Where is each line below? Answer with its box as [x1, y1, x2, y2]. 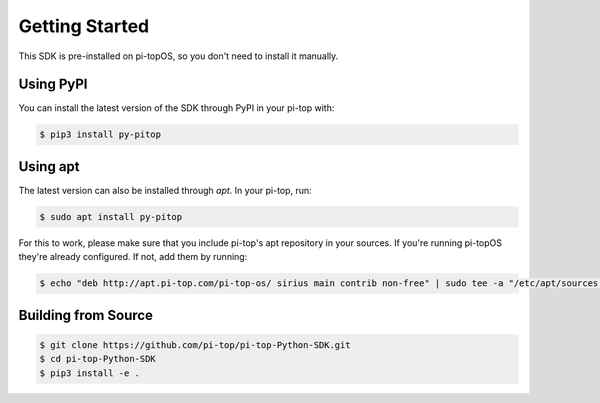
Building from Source [18, 306, 154, 324]
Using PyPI [18, 76, 88, 93]
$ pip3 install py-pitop [39, 129, 162, 140]
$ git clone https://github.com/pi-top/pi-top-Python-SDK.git [39, 339, 351, 350]
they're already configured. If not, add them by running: [18, 251, 248, 263]
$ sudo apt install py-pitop [39, 211, 183, 222]
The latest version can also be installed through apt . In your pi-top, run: [18, 184, 312, 196]
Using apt [18, 158, 80, 175]
